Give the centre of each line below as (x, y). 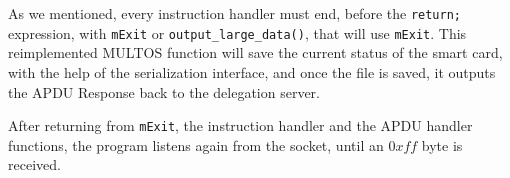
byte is (442, 144)
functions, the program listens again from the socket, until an (196, 144)
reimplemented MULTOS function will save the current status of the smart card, (255, 52)
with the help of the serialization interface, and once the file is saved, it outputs (252, 71)
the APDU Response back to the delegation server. (164, 91)
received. (34, 164)
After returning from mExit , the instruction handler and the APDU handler (240, 125)
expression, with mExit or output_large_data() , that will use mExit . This (237, 32)
